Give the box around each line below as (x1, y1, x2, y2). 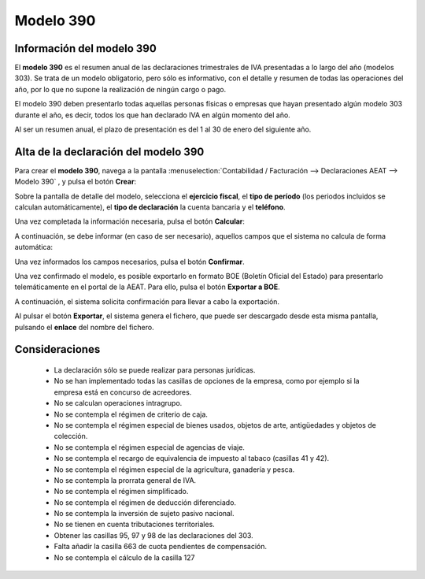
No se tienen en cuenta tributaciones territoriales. (54, 520, 216, 529)
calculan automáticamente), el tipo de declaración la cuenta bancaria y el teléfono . (14, 202, 286, 212)
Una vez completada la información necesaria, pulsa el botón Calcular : (14, 217, 246, 226)
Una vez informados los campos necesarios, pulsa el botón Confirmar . (14, 257, 246, 266)
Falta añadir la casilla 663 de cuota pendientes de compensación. (54, 542, 268, 551)
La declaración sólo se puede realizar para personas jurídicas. (54, 366, 256, 375)
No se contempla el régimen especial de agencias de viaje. (54, 442, 246, 452)
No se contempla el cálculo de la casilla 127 (54, 552, 195, 562)
